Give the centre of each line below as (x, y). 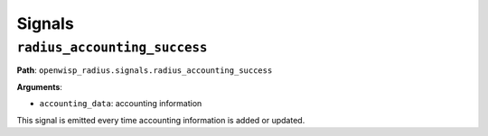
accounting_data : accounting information (121, 104)
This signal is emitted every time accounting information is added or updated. (161, 120)
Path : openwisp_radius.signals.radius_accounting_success (145, 70)
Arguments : (40, 86)
